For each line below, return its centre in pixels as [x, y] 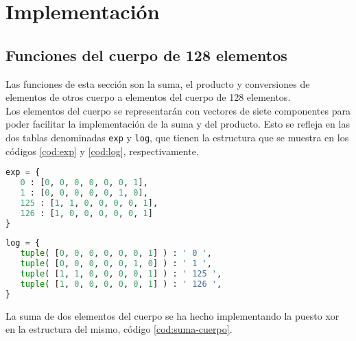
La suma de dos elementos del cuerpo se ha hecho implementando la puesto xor [173, 315]
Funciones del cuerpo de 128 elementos [146, 55]
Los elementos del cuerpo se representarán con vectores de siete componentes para [178, 110]
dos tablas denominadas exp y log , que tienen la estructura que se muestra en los [177, 137]
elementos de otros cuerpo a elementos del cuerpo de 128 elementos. [148, 97]
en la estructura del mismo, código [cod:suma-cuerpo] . [119, 329]
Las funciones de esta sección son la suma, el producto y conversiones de [158, 83]
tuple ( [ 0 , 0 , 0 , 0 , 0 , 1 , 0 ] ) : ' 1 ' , [116, 264]
